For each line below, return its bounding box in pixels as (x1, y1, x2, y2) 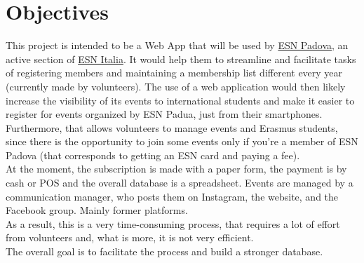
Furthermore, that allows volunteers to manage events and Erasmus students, (6, 120, 338, 135)
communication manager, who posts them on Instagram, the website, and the (6, 189, 339, 203)
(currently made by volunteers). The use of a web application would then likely (6, 79, 346, 93)
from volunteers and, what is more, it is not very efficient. (6, 230, 254, 245)
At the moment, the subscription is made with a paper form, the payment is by (6, 161, 347, 176)
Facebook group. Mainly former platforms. (6, 203, 188, 217)
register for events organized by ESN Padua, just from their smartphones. (6, 107, 323, 121)
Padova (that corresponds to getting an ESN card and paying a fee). (6, 147, 300, 162)
